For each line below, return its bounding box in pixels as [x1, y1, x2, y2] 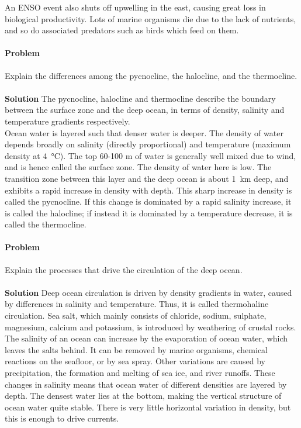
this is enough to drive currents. [5, 412, 119, 424]
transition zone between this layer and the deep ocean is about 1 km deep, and [5, 172, 289, 184]
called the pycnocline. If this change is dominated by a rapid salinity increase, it [5, 195, 292, 208]
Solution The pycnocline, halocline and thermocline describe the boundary [5, 92, 276, 104]
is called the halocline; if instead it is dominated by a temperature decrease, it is [5, 206, 293, 219]
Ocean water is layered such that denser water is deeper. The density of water [5, 126, 283, 139]
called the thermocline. [5, 218, 87, 230]
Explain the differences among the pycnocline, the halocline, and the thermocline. [5, 69, 297, 81]
